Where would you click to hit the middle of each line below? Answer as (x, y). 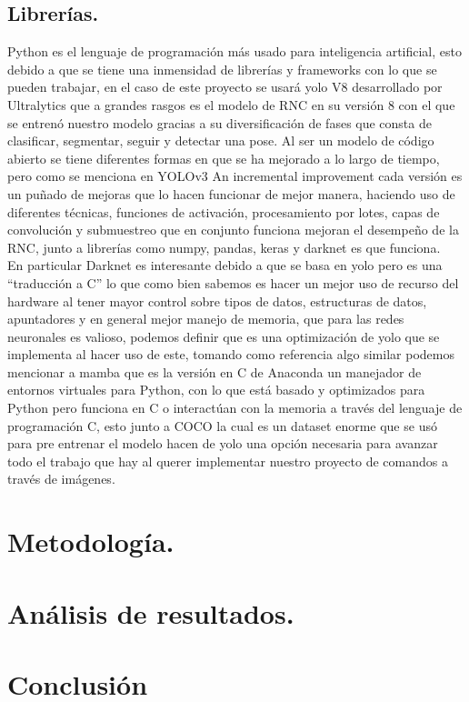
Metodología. (91, 542)
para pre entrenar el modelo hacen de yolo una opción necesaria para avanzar (223, 443)
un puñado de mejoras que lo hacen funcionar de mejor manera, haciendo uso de (231, 193)
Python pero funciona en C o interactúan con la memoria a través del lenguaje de (235, 408)
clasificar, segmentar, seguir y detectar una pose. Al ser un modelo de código (221, 140)
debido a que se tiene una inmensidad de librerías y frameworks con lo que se (222, 69)
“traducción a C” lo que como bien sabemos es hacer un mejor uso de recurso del (233, 282)
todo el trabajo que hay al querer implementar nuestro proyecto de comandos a (228, 461)
